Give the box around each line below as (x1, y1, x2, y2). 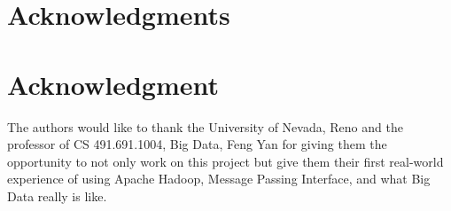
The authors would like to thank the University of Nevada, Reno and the (7, 117, 403, 136)
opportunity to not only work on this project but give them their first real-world (7, 152, 444, 170)
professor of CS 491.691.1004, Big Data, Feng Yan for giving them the (7, 135, 387, 153)
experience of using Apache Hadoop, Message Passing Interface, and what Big (7, 169, 431, 188)
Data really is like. (7, 186, 107, 205)
